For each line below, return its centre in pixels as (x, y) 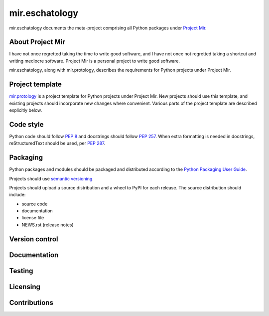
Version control (34, 239)
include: (17, 195)
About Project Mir (37, 42)
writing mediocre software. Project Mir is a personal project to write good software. (95, 61)
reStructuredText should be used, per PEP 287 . (57, 143)
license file (33, 218)
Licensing (25, 287)
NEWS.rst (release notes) (48, 225)
